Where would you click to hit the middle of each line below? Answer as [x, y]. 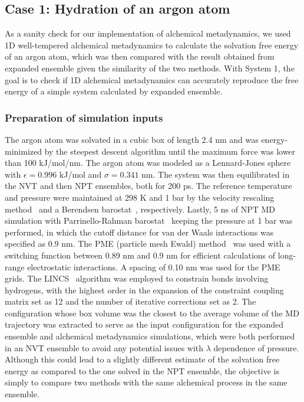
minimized [23, 151]
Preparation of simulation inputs [84, 117]
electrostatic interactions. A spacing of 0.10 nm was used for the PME [154, 267]
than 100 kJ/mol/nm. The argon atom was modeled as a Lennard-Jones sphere [148, 163]
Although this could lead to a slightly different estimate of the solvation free [142, 359]
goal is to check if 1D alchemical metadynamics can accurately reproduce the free [152, 79]
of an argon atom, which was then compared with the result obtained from [140, 56]
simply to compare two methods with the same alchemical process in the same [146, 382]
